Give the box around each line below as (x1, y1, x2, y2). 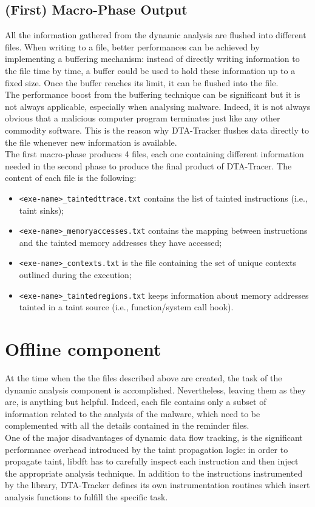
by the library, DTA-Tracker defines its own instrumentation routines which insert (5, 478, 310, 491)
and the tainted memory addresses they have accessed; (19, 236, 222, 248)
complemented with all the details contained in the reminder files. (5, 419, 249, 432)
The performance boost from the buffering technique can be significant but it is (5, 88, 300, 101)
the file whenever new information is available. (5, 135, 177, 148)
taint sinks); (19, 203, 64, 216)
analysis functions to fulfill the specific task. (5, 490, 168, 503)
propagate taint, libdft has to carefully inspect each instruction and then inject (5, 455, 299, 468)
